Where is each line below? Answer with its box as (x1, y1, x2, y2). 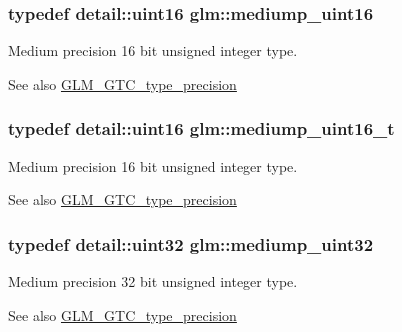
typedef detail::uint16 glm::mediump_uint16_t (8, 116, 395, 141)
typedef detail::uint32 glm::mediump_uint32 (8, 231, 374, 256)
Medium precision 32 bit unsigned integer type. (8, 271, 298, 292)
